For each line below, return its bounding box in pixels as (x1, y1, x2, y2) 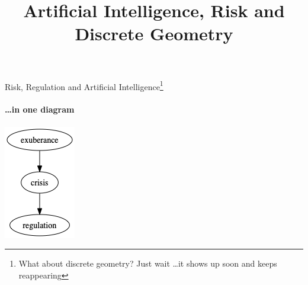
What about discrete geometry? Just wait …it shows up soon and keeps (18, 257, 277, 270)
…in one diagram (5, 103, 75, 116)
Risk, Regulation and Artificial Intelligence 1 (5, 78, 163, 92)
